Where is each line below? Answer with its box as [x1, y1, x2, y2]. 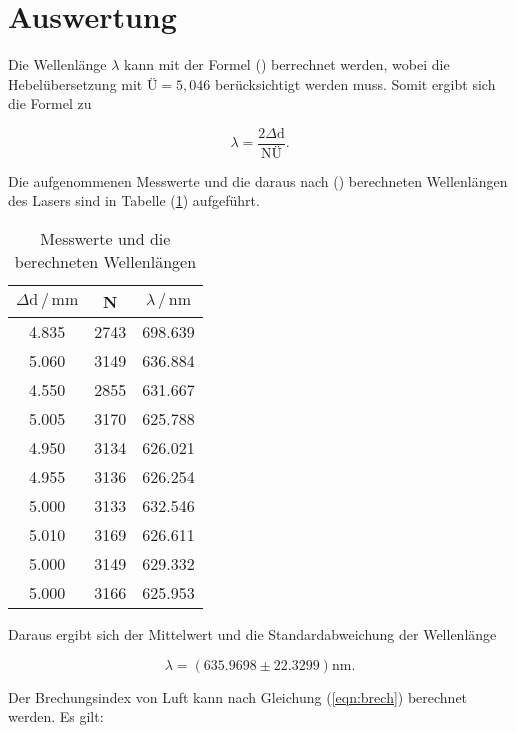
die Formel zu [8, 93, 92, 114]
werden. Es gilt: [8, 706, 104, 727]
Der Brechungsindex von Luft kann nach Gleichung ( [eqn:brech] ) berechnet [8, 686, 468, 707]
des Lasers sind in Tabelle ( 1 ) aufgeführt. [8, 190, 260, 211]
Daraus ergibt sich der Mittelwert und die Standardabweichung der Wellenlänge [8, 624, 497, 644]
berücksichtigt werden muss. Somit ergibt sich [215, 73, 496, 94]
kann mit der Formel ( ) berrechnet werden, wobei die [124, 54, 450, 75]
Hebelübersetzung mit [8, 73, 143, 94]
